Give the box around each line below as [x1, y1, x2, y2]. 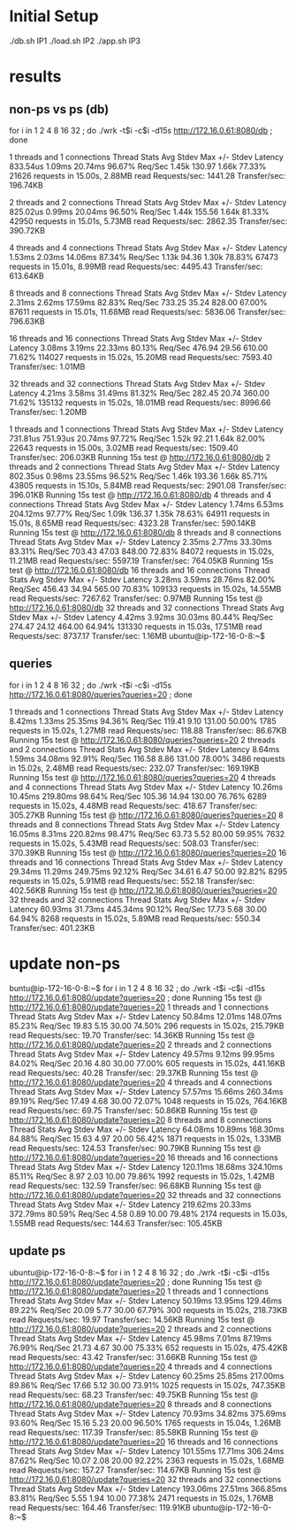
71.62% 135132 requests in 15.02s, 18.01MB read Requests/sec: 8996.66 [9, 396, 271, 408]
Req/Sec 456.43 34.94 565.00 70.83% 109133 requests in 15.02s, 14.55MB [9, 583, 282, 594]
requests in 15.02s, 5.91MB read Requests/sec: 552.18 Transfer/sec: [9, 875, 255, 886]
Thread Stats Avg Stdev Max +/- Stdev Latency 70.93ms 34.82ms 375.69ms [9, 1408, 287, 1419]
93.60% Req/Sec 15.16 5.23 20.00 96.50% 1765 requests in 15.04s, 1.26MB [9, 1418, 281, 1428]
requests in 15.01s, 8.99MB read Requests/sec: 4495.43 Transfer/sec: [9, 261, 263, 272]
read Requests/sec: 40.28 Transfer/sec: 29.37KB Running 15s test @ [9, 1067, 259, 1078]
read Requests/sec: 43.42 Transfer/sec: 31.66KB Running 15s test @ [9, 1351, 258, 1362]
